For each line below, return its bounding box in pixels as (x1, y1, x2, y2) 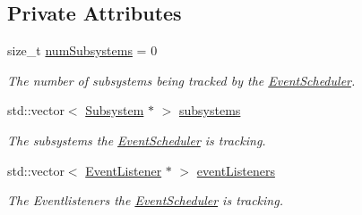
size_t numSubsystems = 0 (7, 41, 158, 60)
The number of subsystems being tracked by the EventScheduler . (7, 70, 356, 89)
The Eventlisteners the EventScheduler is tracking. (7, 191, 283, 210)
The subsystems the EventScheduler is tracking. (7, 130, 266, 149)
